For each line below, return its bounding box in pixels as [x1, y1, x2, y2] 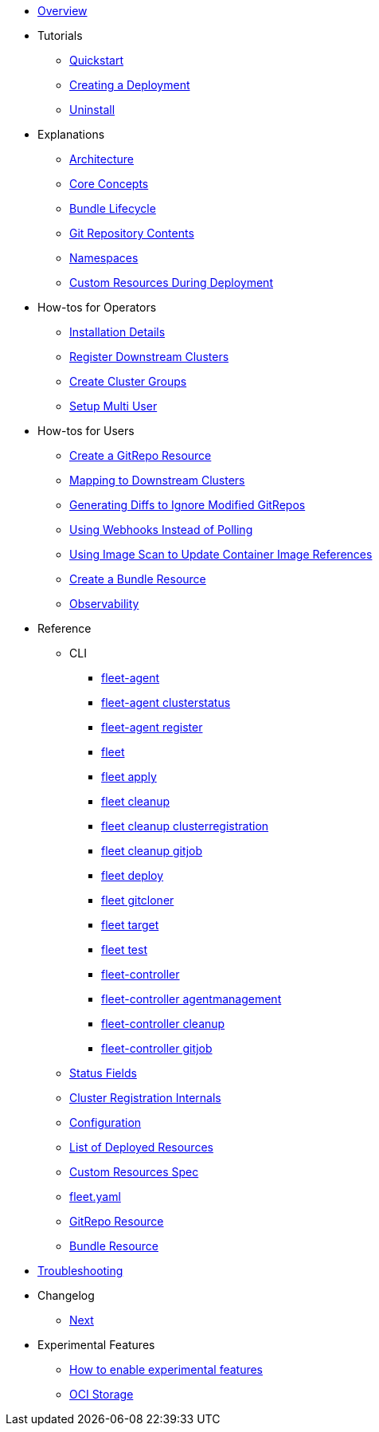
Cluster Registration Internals [69, 1091, 221, 1104]
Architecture [69, 152, 135, 166]
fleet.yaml [69, 1190, 121, 1203]
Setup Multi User [69, 399, 158, 413]
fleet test [101, 943, 147, 956]
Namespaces [69, 251, 139, 265]
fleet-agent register [101, 720, 203, 734]
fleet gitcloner [101, 893, 174, 907]
